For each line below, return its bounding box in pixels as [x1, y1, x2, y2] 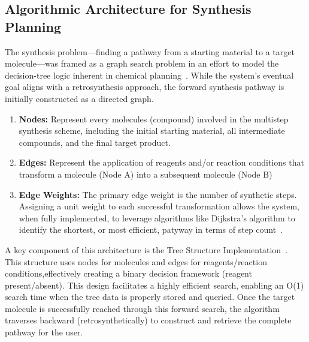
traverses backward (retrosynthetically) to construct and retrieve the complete [5, 314, 292, 326]
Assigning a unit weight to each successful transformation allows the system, [19, 200, 299, 212]
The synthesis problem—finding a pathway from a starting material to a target [5, 45, 295, 58]
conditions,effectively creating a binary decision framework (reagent [5, 267, 252, 280]
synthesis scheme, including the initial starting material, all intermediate [19, 124, 285, 137]
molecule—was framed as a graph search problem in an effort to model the [5, 57, 279, 70]
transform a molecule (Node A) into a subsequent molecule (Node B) [19, 167, 272, 180]
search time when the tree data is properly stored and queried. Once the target [5, 290, 295, 303]
